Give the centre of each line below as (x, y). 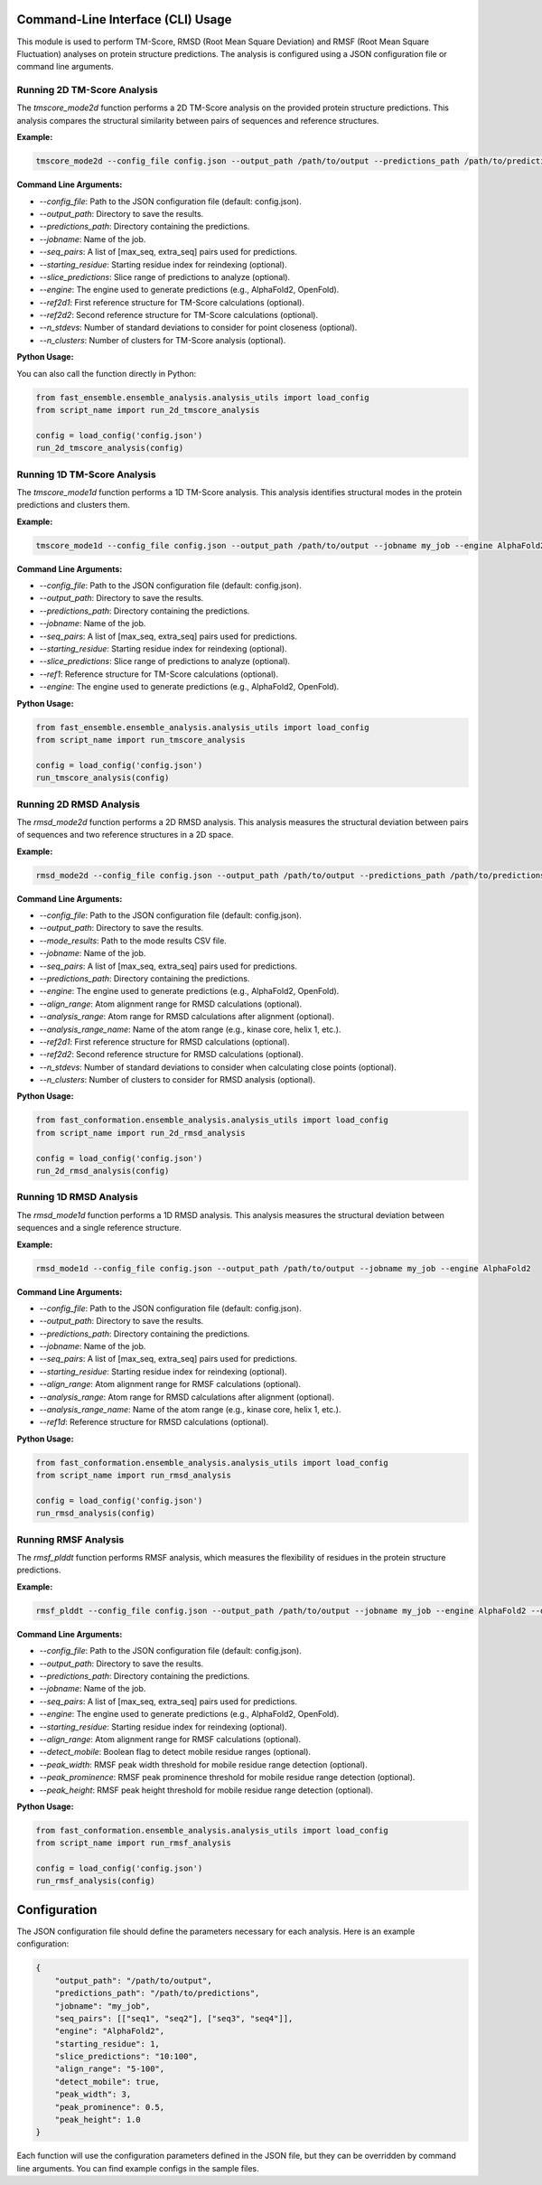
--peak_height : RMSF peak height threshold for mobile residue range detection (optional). (206, 1790)
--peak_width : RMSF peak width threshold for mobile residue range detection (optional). (203, 1764)
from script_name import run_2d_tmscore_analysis (148, 410)
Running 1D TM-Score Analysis (87, 474)
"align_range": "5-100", (110, 2069)
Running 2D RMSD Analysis (78, 804)
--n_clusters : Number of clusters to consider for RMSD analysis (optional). (178, 1080)
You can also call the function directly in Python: (107, 373)
